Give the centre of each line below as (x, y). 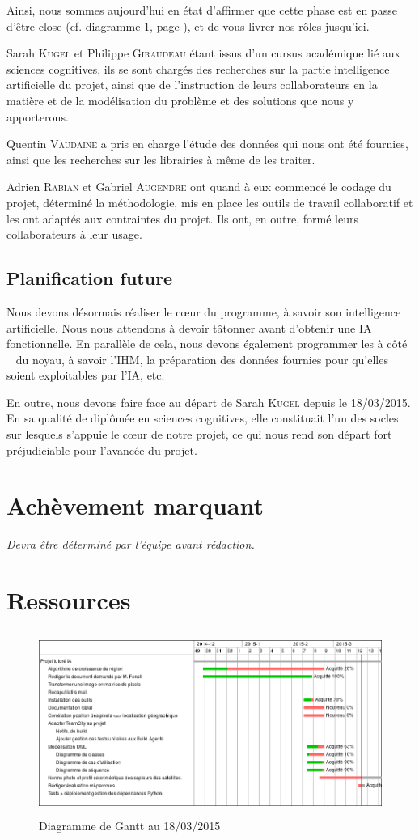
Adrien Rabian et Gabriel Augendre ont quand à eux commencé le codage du (199, 187)
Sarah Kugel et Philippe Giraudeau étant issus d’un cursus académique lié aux (203, 53)
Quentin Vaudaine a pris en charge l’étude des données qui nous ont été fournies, (207, 144)
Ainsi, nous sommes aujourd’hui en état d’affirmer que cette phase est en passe (202, 10)
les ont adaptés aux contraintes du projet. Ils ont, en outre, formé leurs (182, 218)
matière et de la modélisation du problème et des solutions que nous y (180, 100)
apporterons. (38, 116)
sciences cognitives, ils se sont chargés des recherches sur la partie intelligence (198, 68)
